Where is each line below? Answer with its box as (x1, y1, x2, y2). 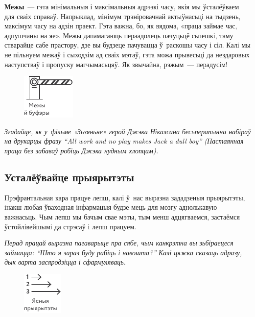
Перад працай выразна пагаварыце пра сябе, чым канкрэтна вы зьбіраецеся (4, 238, 233, 248)
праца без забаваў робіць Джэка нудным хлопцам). (4, 145, 159, 155)
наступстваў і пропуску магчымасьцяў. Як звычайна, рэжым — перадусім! (4, 59, 228, 69)
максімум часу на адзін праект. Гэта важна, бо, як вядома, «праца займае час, (4, 21, 237, 31)
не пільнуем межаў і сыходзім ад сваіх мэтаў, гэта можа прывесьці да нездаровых (4, 49, 250, 59)
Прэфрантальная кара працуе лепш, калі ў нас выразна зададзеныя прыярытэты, (4, 192, 245, 202)
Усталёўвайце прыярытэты (4, 169, 134, 184)
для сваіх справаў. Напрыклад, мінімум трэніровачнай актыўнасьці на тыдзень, (4, 11, 241, 21)
